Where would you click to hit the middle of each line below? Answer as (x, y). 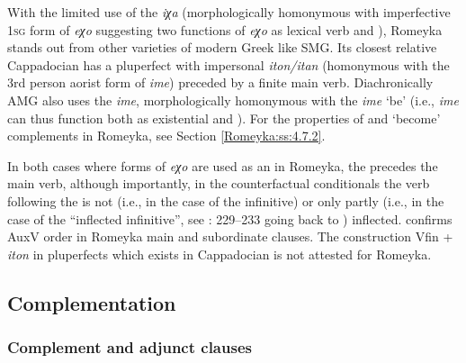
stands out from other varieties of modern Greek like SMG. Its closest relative (222, 47)
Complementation (92, 302)
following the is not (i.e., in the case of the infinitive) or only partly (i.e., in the (226, 200)
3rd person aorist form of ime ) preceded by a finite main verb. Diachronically (220, 82)
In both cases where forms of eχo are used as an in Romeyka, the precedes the (223, 165)
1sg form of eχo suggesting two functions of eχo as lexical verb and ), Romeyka (225, 29)
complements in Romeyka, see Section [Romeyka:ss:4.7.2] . (166, 136)
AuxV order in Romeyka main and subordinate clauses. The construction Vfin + (230, 236)
